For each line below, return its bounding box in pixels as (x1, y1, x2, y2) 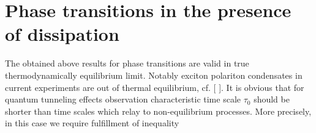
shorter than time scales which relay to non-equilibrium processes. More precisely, (5, 104, 312, 117)
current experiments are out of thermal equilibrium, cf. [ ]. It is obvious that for (5, 81, 304, 93)
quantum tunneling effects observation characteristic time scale (5, 93, 241, 106)
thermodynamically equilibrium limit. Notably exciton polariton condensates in (5, 68, 303, 81)
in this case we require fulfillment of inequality (5, 117, 179, 129)
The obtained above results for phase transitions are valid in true (5, 57, 249, 70)
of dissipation (5, 21, 119, 46)
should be (254, 93, 290, 106)
